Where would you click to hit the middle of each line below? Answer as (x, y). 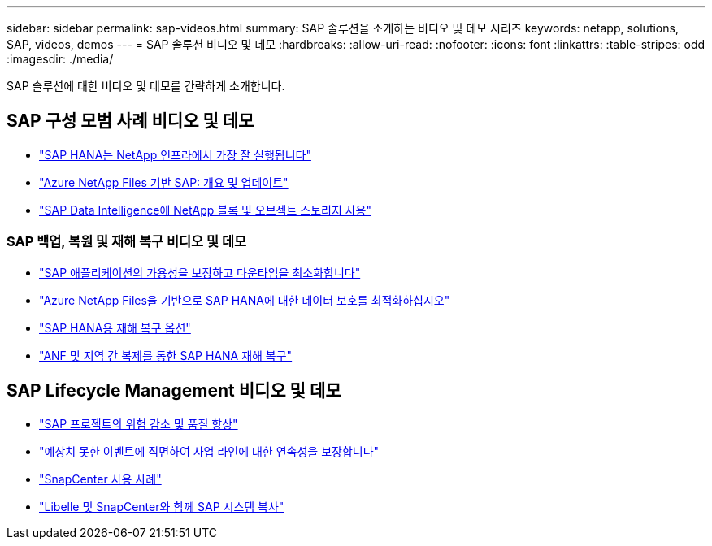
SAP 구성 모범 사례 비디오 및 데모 (130, 121)
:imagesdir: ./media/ (60, 59)
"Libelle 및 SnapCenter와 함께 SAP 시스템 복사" (162, 507)
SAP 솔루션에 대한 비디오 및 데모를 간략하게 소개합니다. (146, 86)
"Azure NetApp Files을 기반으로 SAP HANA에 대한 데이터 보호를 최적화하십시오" (245, 300)
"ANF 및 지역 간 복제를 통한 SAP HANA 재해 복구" (166, 355)
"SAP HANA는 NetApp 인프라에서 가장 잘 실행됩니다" (175, 154)
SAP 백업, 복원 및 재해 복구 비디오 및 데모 (126, 242)
